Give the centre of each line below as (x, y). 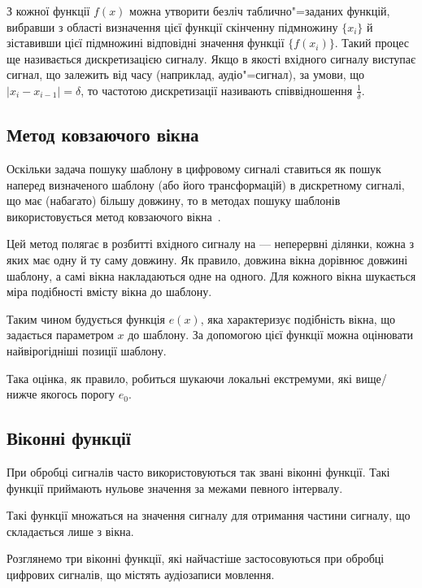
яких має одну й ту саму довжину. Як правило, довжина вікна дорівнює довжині (207, 259)
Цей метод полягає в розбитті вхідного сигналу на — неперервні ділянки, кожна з (210, 244)
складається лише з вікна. (70, 531)
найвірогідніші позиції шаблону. (87, 350)
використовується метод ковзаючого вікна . (114, 216)
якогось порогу (78, 394)
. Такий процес (372, 43)
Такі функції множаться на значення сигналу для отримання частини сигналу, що (209, 515)
